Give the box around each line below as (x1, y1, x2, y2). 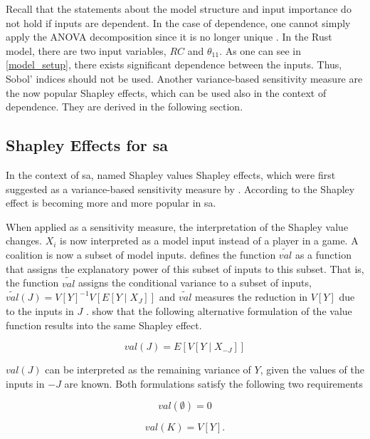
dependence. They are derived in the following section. (6, 99, 243, 114)
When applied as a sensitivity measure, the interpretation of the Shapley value (6, 219, 349, 234)
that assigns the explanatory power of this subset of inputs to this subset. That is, (6, 261, 364, 276)
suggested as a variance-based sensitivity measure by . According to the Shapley (6, 181, 355, 196)
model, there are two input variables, (6, 43, 166, 58)
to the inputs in (6, 303, 74, 318)
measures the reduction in (194, 289, 308, 304)
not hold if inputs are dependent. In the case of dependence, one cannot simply (6, 15, 351, 30)
